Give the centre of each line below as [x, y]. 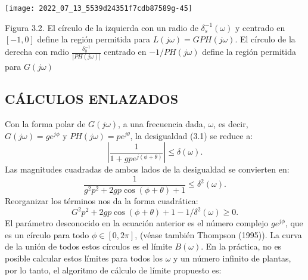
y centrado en [260, 27]
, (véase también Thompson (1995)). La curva [218, 234]
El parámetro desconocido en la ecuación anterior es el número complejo [137, 223]
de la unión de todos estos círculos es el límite [88, 246]
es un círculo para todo [47, 234]
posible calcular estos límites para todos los [84, 258]
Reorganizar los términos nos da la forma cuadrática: [102, 201]
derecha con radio [37, 52]
